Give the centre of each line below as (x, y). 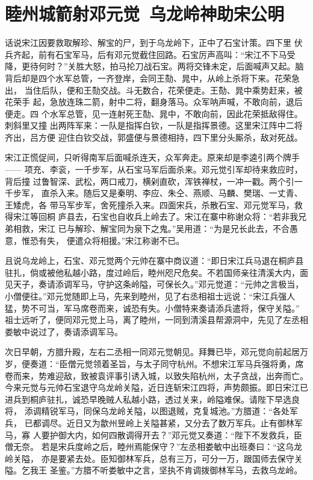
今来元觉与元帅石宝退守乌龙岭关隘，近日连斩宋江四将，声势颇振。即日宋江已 (156, 387)
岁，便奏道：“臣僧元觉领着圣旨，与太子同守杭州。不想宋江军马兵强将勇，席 (154, 363)
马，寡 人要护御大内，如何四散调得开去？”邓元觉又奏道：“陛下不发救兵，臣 (153, 434)
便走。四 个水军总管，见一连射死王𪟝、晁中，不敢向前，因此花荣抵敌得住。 (154, 113)
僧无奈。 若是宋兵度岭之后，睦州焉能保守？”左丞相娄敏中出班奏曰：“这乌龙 (153, 446)
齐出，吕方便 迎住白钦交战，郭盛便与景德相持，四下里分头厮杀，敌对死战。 (154, 137)
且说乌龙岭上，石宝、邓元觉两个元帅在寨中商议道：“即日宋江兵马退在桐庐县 (154, 261)
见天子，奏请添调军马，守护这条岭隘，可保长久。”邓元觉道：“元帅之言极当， (154, 284)
